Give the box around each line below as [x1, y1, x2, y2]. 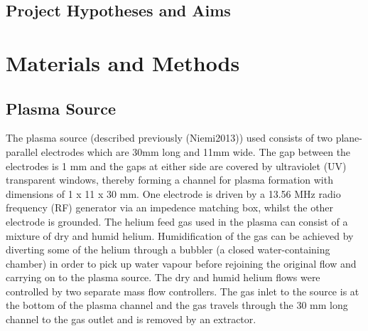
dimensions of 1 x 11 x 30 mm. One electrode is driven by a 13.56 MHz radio [6, 186, 341, 201]
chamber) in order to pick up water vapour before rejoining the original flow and [6, 256, 357, 270]
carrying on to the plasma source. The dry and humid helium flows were [6, 270, 320, 285]
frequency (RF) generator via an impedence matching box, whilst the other [6, 200, 334, 215]
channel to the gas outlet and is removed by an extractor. [6, 312, 256, 327]
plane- [335, 130, 362, 145]
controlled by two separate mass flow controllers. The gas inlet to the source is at [6, 283, 359, 298]
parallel [6, 144, 38, 159]
